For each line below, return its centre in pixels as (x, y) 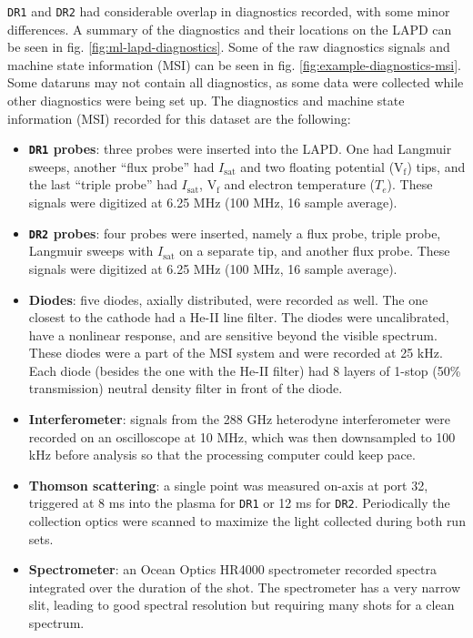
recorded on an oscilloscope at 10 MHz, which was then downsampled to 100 (242, 436)
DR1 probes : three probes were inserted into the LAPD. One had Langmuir (240, 149)
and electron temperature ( (300, 184)
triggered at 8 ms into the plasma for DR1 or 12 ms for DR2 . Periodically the (239, 503)
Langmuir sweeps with (91, 251)
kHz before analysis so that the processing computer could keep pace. (222, 455)
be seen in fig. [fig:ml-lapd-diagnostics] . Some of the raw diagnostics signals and (229, 47)
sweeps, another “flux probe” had (121, 166)
